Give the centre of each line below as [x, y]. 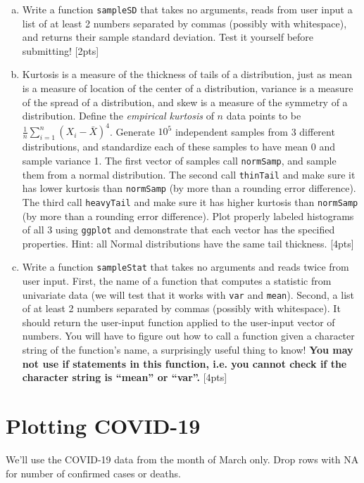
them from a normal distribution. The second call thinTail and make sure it [189, 174]
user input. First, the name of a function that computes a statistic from [177, 281]
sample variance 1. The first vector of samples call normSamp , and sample [179, 160]
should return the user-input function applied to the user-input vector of [178, 322]
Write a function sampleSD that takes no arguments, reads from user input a [187, 9]
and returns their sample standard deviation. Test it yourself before [168, 37]
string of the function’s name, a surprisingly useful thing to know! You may [188, 350]
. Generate [132, 131]
